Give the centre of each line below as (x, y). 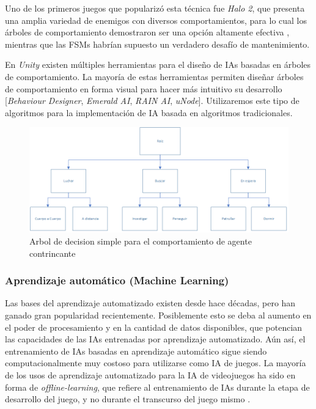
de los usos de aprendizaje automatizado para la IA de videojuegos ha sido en (150, 374)
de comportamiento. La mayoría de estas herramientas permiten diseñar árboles (154, 76)
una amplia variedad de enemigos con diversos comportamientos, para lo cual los (156, 20)
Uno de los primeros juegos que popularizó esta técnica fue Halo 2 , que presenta (155, 8)
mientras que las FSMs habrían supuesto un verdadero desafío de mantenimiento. (157, 44)
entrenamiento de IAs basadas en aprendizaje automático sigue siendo (136, 351)
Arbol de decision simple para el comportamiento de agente (141, 241)
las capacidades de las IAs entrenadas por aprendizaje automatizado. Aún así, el (155, 339)
